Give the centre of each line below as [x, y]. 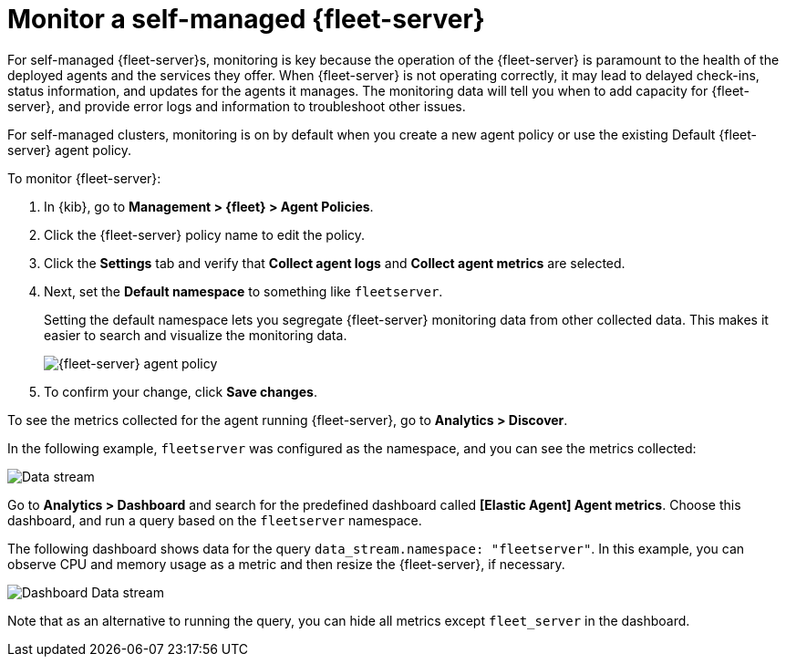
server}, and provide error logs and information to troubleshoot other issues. [237, 106]
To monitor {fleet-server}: [84, 178]
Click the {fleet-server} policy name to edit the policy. [205, 234]
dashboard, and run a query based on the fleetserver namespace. [215, 520]
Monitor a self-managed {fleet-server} [246, 19]
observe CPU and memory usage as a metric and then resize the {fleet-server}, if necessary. [286, 564]
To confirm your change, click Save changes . [181, 391]
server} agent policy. [70, 150]
